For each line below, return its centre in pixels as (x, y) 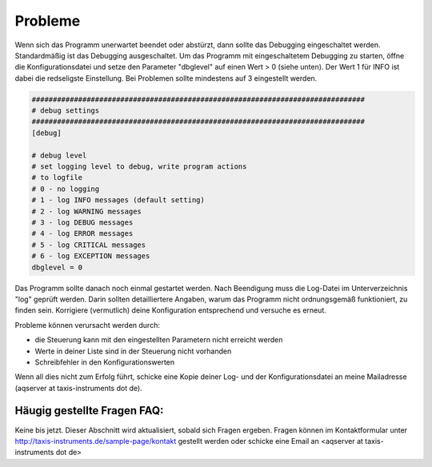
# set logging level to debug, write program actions (139, 167)
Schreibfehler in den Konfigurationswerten (105, 362)
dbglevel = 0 (57, 267)
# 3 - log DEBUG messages (82, 223)
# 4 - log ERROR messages (82, 233)
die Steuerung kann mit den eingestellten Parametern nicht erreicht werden (159, 340)
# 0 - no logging (66, 189)
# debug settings (66, 111)
